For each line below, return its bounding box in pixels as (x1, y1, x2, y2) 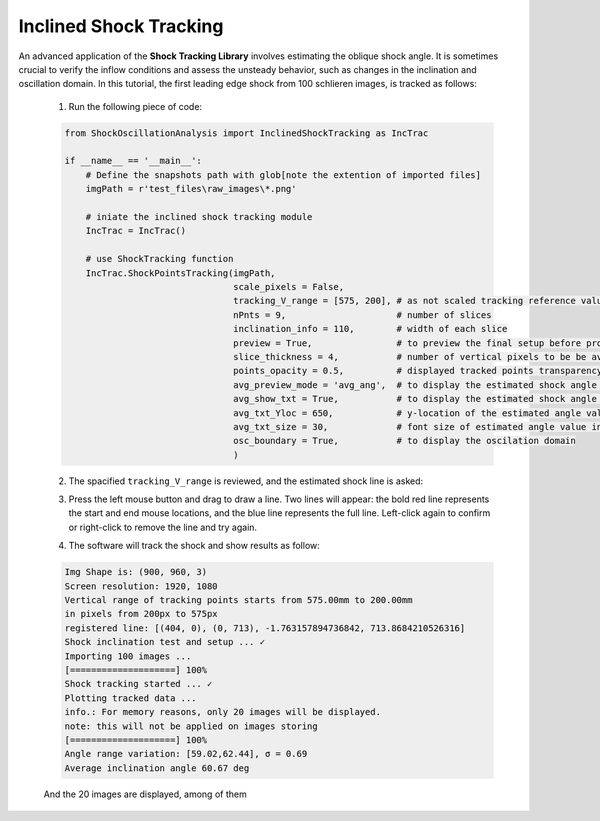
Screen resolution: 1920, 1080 (64, 580, 219, 592)
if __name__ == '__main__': (64, 155, 202, 167)
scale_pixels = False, (233, 281, 345, 292)
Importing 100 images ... (64, 650, 192, 662)
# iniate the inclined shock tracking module (85, 211, 313, 223)
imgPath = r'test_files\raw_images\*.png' (85, 183, 297, 195)
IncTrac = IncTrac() (85, 225, 187, 237)
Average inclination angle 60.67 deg (64, 762, 250, 774)
